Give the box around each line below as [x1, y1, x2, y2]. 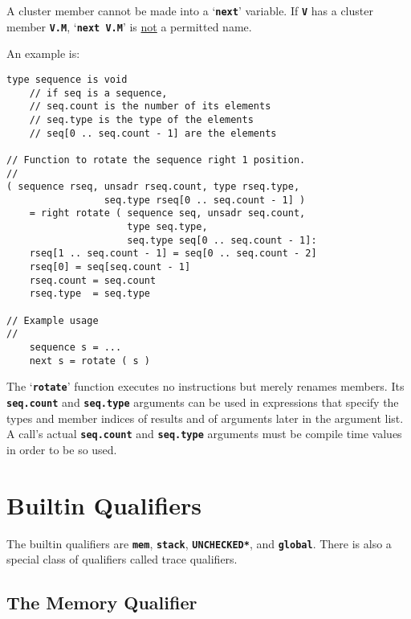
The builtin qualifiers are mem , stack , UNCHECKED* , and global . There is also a [6, 535, 392, 551]
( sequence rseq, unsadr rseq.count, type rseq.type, [6, 181, 300, 193]
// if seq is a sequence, [29, 87, 168, 99]
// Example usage [6, 314, 99, 326]
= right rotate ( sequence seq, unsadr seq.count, [29, 207, 306, 219]
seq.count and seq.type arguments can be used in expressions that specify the [6, 394, 399, 410]
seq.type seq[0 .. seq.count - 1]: [127, 234, 317, 246]
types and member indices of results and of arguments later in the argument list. [6, 409, 404, 426]
